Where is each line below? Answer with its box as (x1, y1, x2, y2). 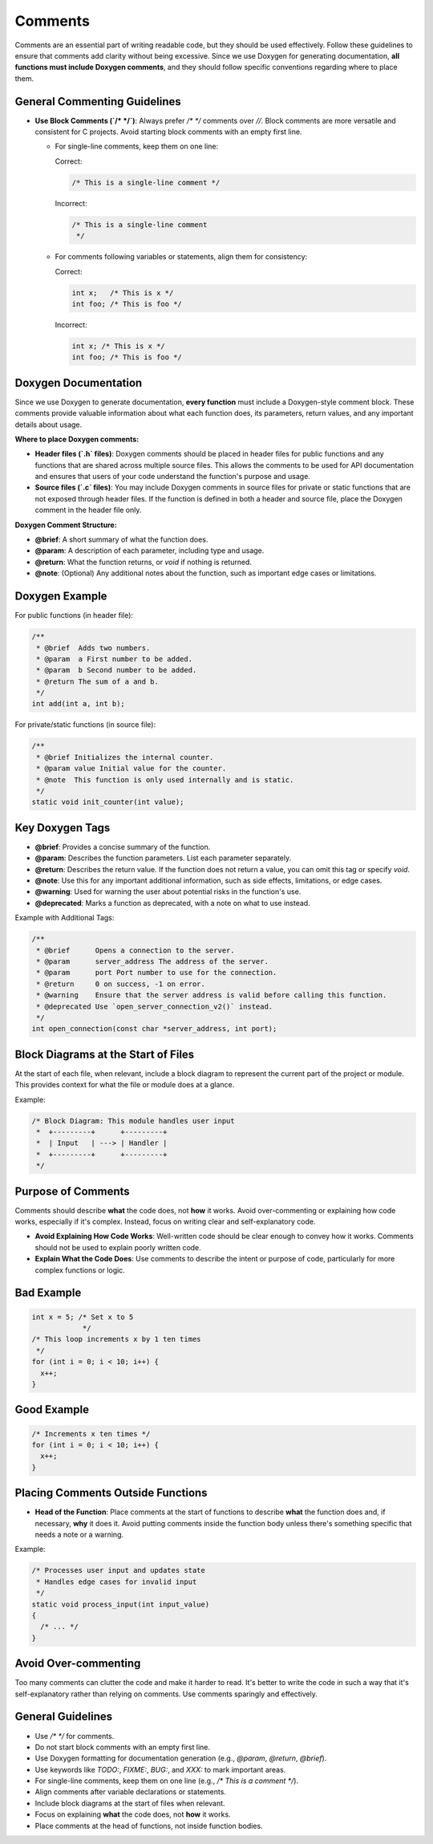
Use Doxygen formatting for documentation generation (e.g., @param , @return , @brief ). (34, 1753, 327, 1763)
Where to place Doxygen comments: (14, 434, 140, 444)
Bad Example (14, 1286, 82, 1300)
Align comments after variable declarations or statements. (34, 1787, 226, 1797)
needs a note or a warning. (34, 1529, 124, 1539)
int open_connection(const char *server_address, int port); (31, 1024, 277, 1034)
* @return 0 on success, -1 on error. (36, 979, 206, 989)
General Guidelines (14, 1710, 112, 1724)
